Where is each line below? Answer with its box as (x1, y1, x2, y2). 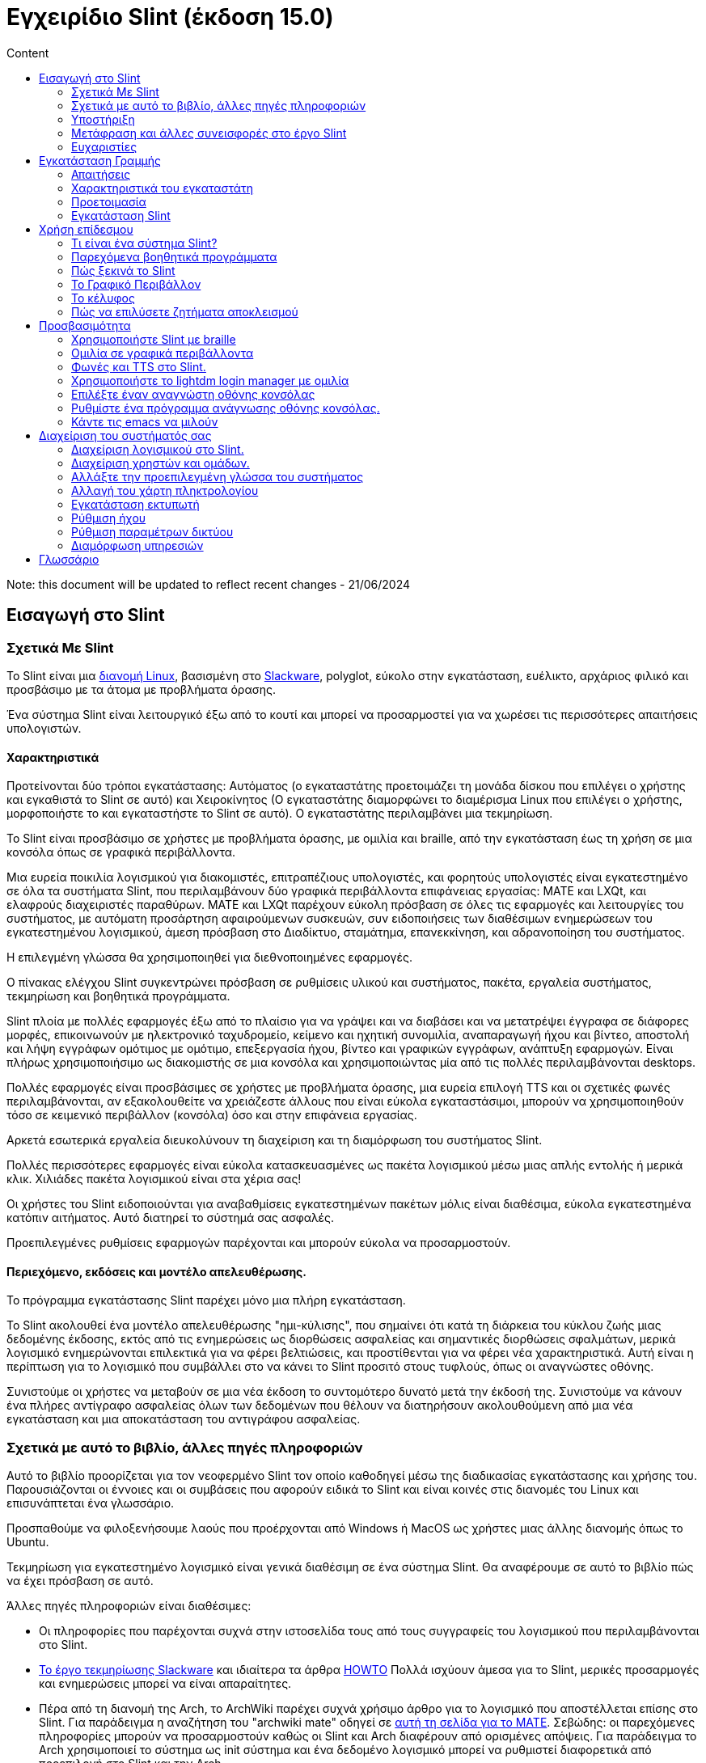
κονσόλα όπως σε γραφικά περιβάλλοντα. (6, 845, 236, 860)
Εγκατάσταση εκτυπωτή (71, 497, 200, 511)
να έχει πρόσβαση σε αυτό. (6, 1574, 154, 1588)
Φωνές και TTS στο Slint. (71, 359, 206, 374)
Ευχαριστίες (71, 139, 137, 154)
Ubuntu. (6, 1535, 49, 1549)
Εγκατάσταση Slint (71, 208, 171, 222)
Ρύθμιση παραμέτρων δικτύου (71, 524, 234, 539)
